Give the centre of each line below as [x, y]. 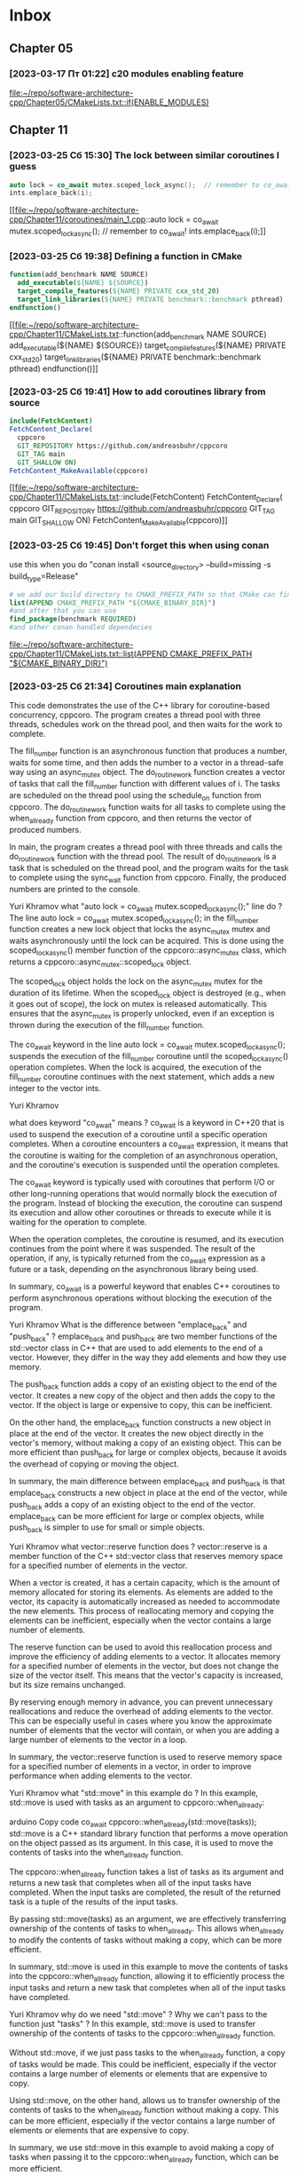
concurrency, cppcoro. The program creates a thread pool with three [135, 715]
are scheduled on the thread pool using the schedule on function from [135, 796]
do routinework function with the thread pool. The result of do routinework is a [143, 858]
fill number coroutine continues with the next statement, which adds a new [142, 1078]
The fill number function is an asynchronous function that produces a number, [149, 752]
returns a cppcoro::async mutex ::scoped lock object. [101, 962]
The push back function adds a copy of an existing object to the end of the [143, 1385]
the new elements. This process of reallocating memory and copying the [142, 1611]
